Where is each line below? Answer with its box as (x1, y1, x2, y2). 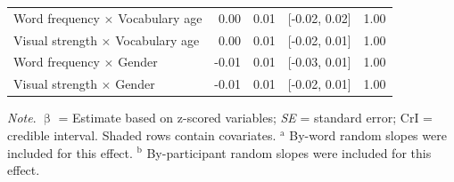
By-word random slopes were (289, 125, 447, 144)
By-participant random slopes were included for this (146, 143, 432, 162)
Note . (7, 108, 37, 127)
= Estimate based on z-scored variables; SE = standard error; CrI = (58, 108, 433, 127)
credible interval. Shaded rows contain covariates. (7, 125, 277, 144)
